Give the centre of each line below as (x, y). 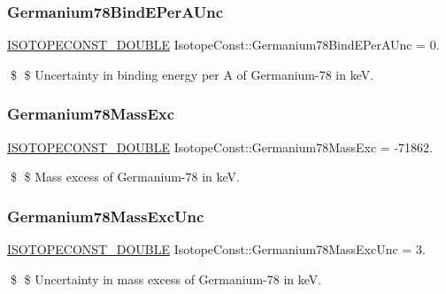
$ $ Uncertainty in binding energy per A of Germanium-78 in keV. (192, 74)
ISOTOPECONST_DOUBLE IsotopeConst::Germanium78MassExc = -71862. (220, 147)
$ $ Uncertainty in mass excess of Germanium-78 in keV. (166, 279)
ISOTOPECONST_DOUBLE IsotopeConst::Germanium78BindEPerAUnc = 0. (223, 45)
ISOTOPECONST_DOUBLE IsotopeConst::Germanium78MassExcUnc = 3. (216, 249)
